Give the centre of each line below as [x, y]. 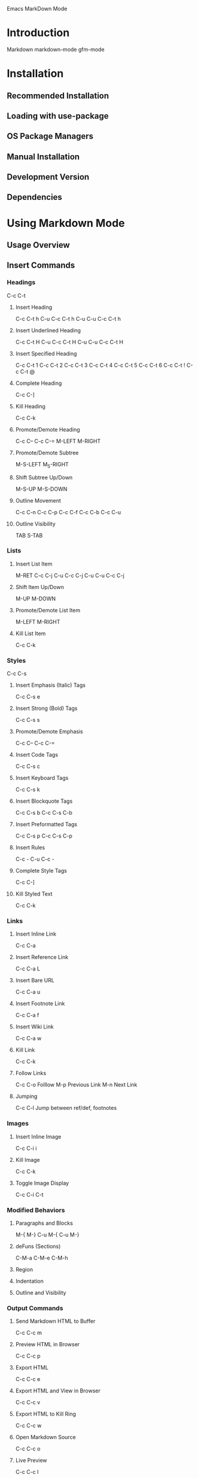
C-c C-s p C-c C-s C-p [44, 836]
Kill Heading [30, 406]
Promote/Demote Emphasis [49, 732]
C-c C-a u [28, 992]
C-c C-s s [28, 720]
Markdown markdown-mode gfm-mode [56, 49]
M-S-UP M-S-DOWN [41, 489]
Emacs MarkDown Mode [37, 9]
